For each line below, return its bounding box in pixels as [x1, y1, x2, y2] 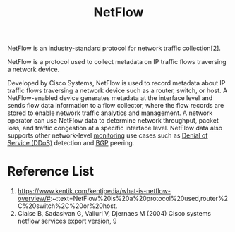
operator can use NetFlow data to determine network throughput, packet [7, 116, 219, 125]
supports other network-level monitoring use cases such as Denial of [7, 131, 208, 140]
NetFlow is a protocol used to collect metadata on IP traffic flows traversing [7, 58, 227, 66]
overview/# [17, 195, 51, 203]
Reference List [7, 164, 94, 180]
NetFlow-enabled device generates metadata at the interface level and [7, 94, 213, 102]
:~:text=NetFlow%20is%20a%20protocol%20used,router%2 [50, 195, 228, 203]
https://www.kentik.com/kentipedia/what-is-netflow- [17, 187, 171, 195]
